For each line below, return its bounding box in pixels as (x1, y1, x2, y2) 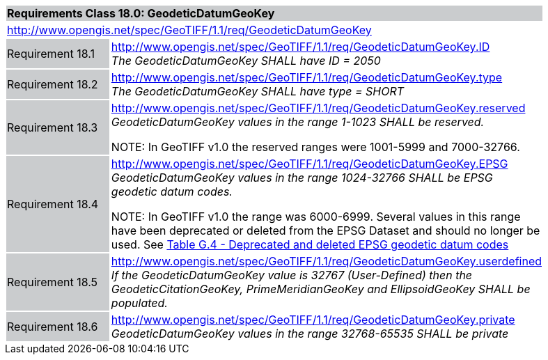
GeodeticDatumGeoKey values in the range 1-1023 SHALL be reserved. (111, 115, 485, 129)
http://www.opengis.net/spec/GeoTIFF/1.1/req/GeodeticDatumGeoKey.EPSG (111, 157, 508, 171)
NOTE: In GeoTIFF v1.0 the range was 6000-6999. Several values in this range (111, 210, 521, 224)
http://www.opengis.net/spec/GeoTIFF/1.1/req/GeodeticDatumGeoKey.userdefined (111, 254, 542, 268)
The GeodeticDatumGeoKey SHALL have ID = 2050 (111, 54, 381, 68)
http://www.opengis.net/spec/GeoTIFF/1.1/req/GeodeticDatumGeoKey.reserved (111, 101, 526, 115)
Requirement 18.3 (7, 120, 98, 134)
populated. (111, 296, 168, 310)
